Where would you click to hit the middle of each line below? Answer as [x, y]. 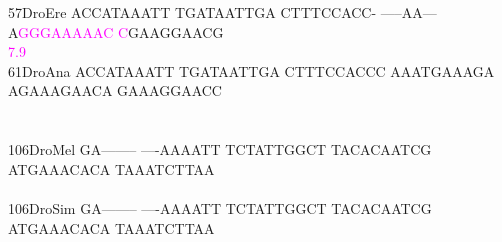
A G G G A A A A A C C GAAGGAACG [116, 31]
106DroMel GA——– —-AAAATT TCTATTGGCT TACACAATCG [220, 149]
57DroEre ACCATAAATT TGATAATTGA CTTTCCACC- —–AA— [222, 12]
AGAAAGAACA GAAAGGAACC [115, 90]
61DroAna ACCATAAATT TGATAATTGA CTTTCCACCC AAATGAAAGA [251, 70]
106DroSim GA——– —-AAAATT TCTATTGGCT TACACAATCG [220, 207]
